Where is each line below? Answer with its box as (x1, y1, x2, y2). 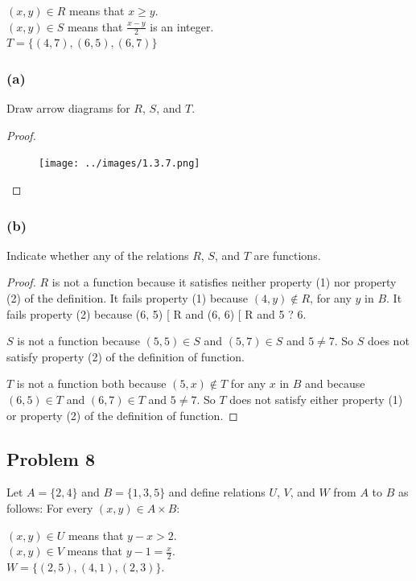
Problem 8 (6, 446, 95, 471)
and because (305, 375, 365, 392)
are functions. (253, 246, 321, 263)
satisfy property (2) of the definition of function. (6, 348, 245, 365)
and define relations (168, 484, 266, 501)
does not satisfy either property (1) (229, 391, 403, 408)
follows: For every (6, 500, 93, 517)
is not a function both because (16, 375, 167, 392)
